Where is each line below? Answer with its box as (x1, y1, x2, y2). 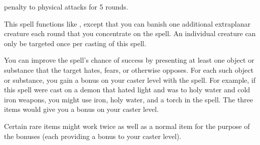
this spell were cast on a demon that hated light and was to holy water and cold (4, 84, 250, 95)
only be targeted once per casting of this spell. (4, 38, 146, 48)
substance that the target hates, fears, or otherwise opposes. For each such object (4, 64, 253, 75)
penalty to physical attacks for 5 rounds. (4, 2, 128, 12)
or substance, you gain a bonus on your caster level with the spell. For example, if (4, 74, 256, 85)
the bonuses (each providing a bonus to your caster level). (4, 130, 181, 141)
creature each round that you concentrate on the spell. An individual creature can (4, 28, 256, 39)
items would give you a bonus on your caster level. (4, 104, 159, 114)
